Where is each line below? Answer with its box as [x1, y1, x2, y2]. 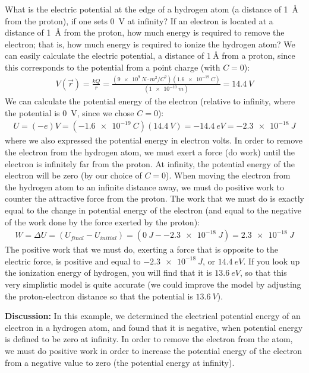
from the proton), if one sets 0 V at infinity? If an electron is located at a [5, 14, 273, 27]
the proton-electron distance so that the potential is [5, 289, 193, 302]
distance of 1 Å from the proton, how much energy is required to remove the [5, 26, 285, 39]
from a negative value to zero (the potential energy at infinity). [5, 356, 235, 368]
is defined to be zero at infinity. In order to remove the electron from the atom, [5, 333, 293, 345]
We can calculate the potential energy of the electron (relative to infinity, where [5, 95, 295, 107]
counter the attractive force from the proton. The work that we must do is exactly [5, 192, 304, 205]
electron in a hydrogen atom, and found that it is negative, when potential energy [5, 321, 303, 333]
